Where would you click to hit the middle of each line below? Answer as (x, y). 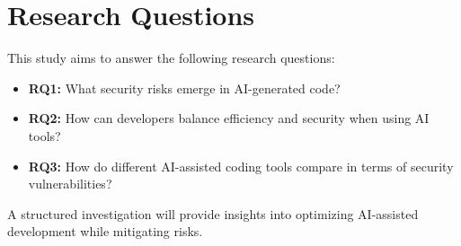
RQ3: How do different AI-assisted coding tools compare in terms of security (241, 166)
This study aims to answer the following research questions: (171, 58)
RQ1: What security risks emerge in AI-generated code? (184, 88)
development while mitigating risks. (105, 231)
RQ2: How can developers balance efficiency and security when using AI (229, 118)
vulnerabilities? (70, 184)
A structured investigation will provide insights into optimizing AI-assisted (213, 213)
